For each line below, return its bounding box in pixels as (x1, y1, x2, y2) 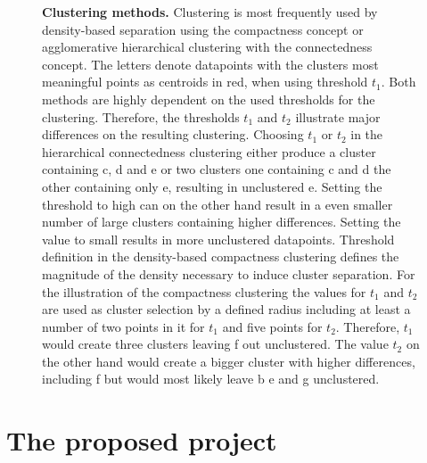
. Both (381, 72, 416, 91)
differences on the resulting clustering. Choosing (42, 125, 304, 144)
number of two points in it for (42, 317, 205, 335)
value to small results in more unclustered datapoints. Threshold (42, 229, 395, 248)
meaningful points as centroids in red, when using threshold (42, 72, 368, 91)
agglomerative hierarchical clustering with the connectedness (42, 37, 373, 56)
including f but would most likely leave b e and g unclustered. (42, 369, 380, 388)
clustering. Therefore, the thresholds (42, 107, 240, 126)
